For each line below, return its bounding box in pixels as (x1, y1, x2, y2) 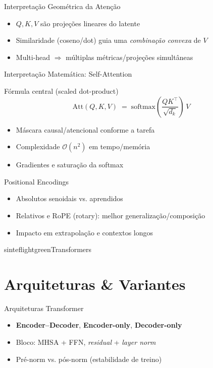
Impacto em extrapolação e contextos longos (16, 227, 153, 237)
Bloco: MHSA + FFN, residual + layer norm (16, 337, 156, 347)
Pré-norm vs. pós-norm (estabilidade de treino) (16, 353, 162, 364)
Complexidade (16, 141, 60, 152)
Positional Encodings (4, 176, 69, 187)
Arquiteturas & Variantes (4, 273, 186, 294)
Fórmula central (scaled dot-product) (4, 85, 119, 96)
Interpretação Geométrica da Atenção (4, 1, 121, 11)
